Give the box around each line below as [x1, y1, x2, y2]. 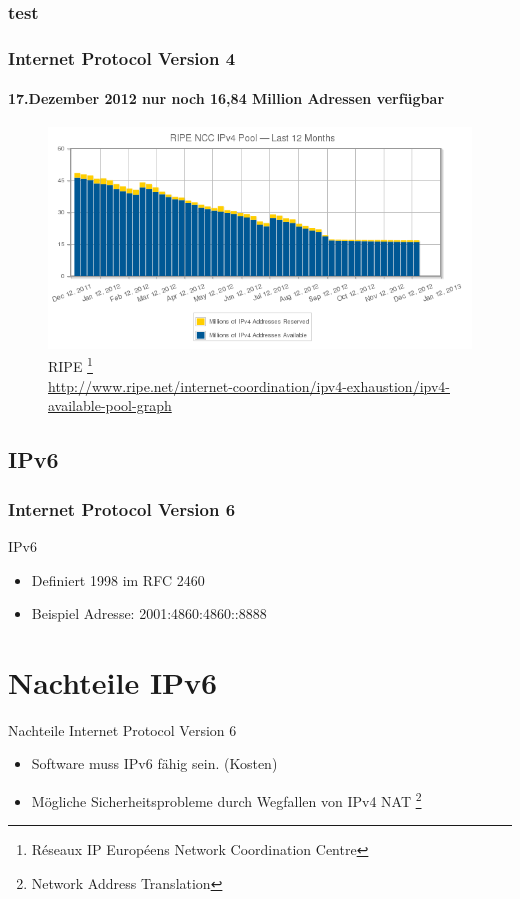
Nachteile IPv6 [8, 661, 218, 702]
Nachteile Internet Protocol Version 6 [8, 719, 237, 740]
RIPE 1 [48, 353, 93, 377]
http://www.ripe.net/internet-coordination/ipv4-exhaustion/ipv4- [48, 375, 450, 396]
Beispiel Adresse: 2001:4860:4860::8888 [31, 603, 267, 624]
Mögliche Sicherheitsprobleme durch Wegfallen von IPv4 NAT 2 [31, 788, 422, 811]
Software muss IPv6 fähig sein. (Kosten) [31, 753, 278, 774]
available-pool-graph [48, 395, 172, 416]
